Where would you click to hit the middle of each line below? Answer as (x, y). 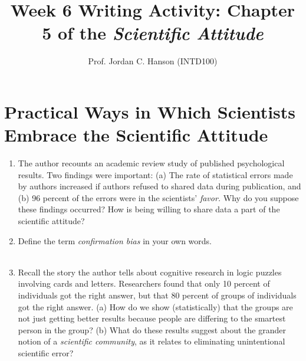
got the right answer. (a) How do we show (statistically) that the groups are (155, 306)
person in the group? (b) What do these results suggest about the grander (152, 329)
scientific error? (46, 352)
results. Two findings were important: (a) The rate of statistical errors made (155, 174)
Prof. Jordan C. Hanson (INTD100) (153, 61)
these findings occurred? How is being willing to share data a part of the (149, 209)
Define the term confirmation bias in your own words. (115, 240)
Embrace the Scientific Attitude (136, 135)
